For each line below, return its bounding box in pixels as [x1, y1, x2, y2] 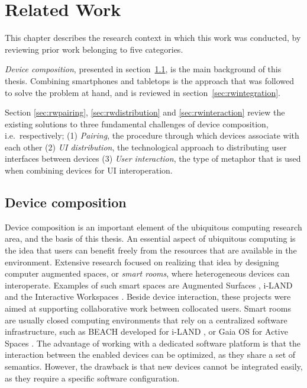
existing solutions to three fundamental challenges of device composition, [5, 117, 269, 130]
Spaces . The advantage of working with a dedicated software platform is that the [5, 336, 301, 349]
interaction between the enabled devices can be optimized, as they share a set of [5, 348, 296, 361]
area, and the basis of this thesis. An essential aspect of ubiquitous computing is [5, 232, 296, 245]
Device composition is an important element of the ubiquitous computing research [5, 220, 302, 233]
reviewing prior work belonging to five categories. [5, 43, 183, 55]
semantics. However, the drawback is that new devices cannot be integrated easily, [5, 360, 303, 372]
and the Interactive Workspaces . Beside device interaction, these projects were [5, 290, 291, 303]
